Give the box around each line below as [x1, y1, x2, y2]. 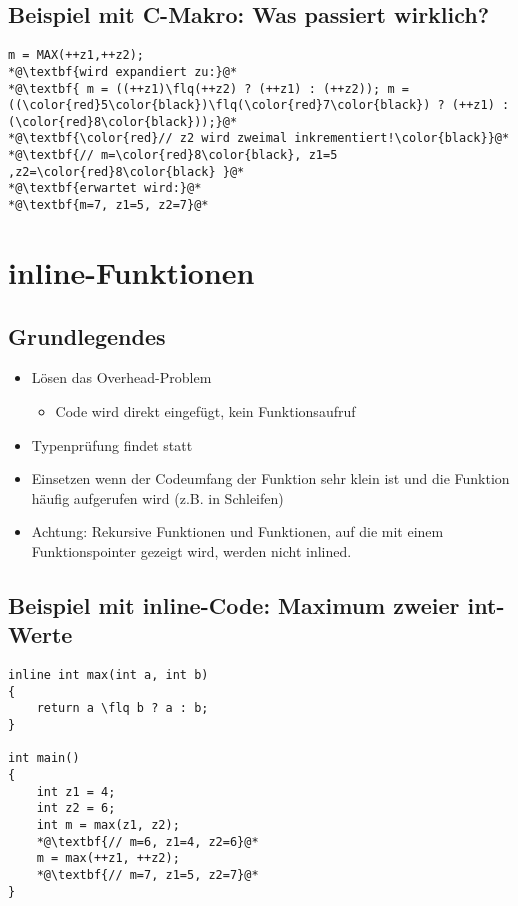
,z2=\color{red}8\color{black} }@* [8, 164, 245, 179]
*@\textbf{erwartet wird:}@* [8, 181, 202, 196]
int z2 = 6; [36, 801, 116, 816]
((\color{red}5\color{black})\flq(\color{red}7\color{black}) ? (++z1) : [8, 98, 510, 113]
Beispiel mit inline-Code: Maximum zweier [8, 589, 460, 620]
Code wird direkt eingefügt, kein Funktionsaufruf [55, 400, 356, 421]
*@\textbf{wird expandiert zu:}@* [8, 64, 238, 79]
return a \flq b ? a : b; [36, 701, 209, 716]
